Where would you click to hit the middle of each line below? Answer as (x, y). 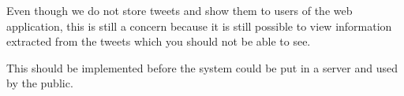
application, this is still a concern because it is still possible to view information (199, 26)
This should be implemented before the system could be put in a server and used (202, 67)
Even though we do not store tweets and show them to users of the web (180, 10)
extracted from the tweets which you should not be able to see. (159, 41)
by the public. (40, 83)
